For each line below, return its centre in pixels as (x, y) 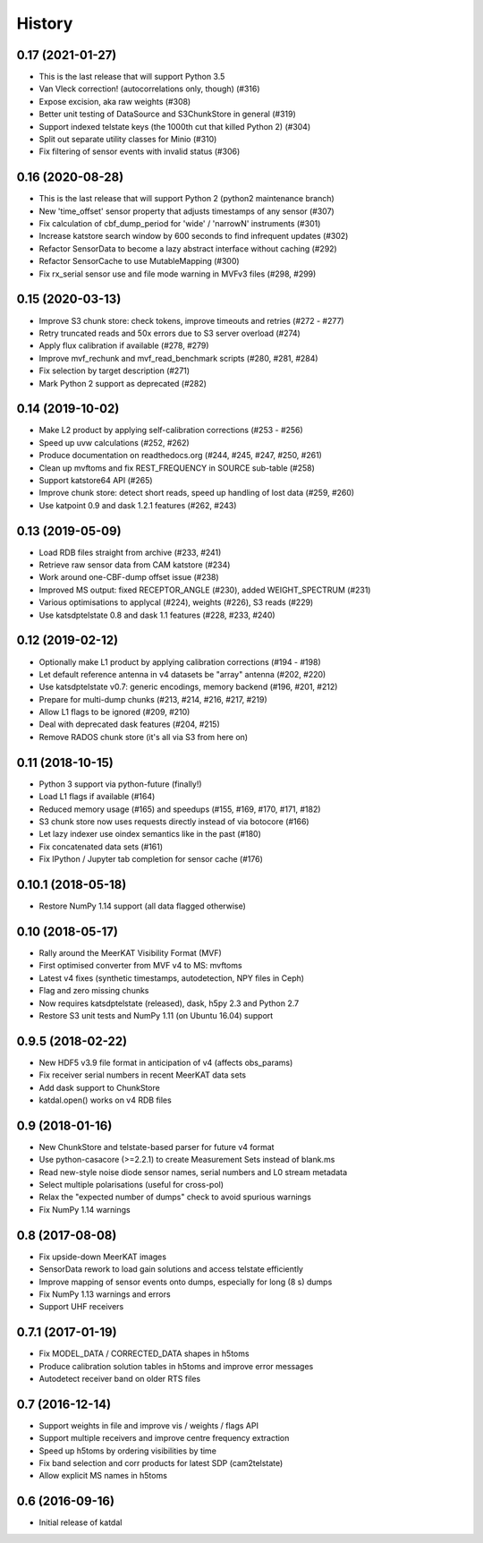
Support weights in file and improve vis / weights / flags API (149, 1425)
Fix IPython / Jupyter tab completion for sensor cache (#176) (151, 859)
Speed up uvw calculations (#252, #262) (114, 442)
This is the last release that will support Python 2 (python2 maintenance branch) (186, 199)
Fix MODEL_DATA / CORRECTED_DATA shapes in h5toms (144, 1354)
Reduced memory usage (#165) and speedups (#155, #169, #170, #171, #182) (180, 809)
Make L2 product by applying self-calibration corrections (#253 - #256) (171, 431)
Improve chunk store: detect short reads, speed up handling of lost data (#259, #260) (197, 493)
